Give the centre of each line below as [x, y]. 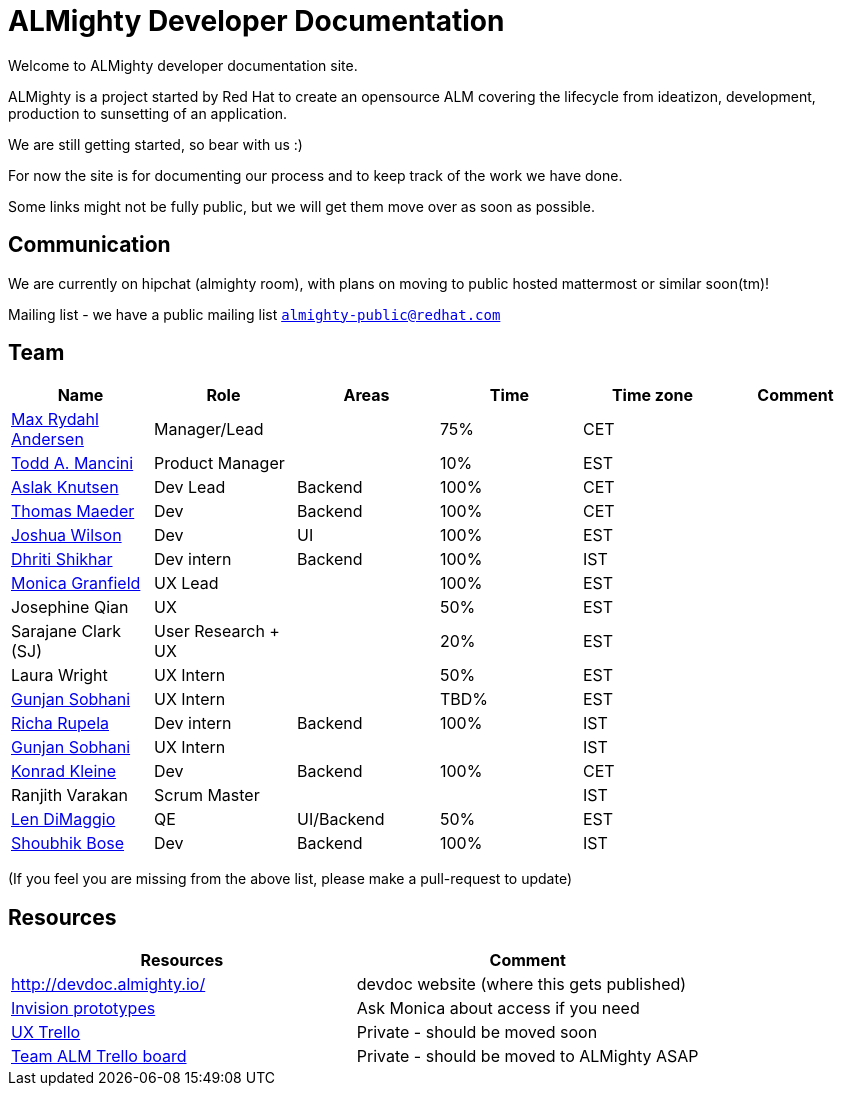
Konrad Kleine [64, 771]
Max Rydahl [55, 419]
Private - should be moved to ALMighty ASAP [527, 1056]
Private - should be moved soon [477, 1032]
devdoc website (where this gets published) [521, 984]
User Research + [216, 631]
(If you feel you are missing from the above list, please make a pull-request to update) [290, 879]
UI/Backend [340, 819]
